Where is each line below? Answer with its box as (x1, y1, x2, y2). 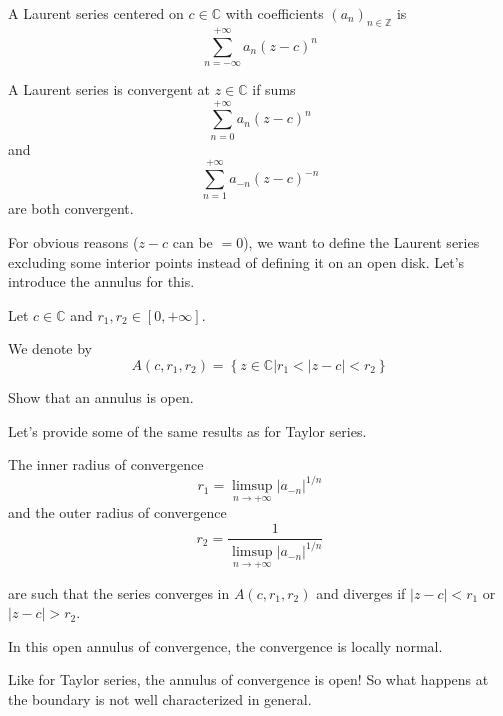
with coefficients (225, 3, 324, 23)
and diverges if (316, 582, 406, 603)
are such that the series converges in (8, 582, 230, 603)
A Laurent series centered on (8, 3, 184, 23)
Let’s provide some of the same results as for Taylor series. (8, 420, 367, 441)
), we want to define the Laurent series (243, 232, 480, 253)
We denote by (8, 338, 92, 359)
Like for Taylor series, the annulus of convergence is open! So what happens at (8, 669, 489, 690)
